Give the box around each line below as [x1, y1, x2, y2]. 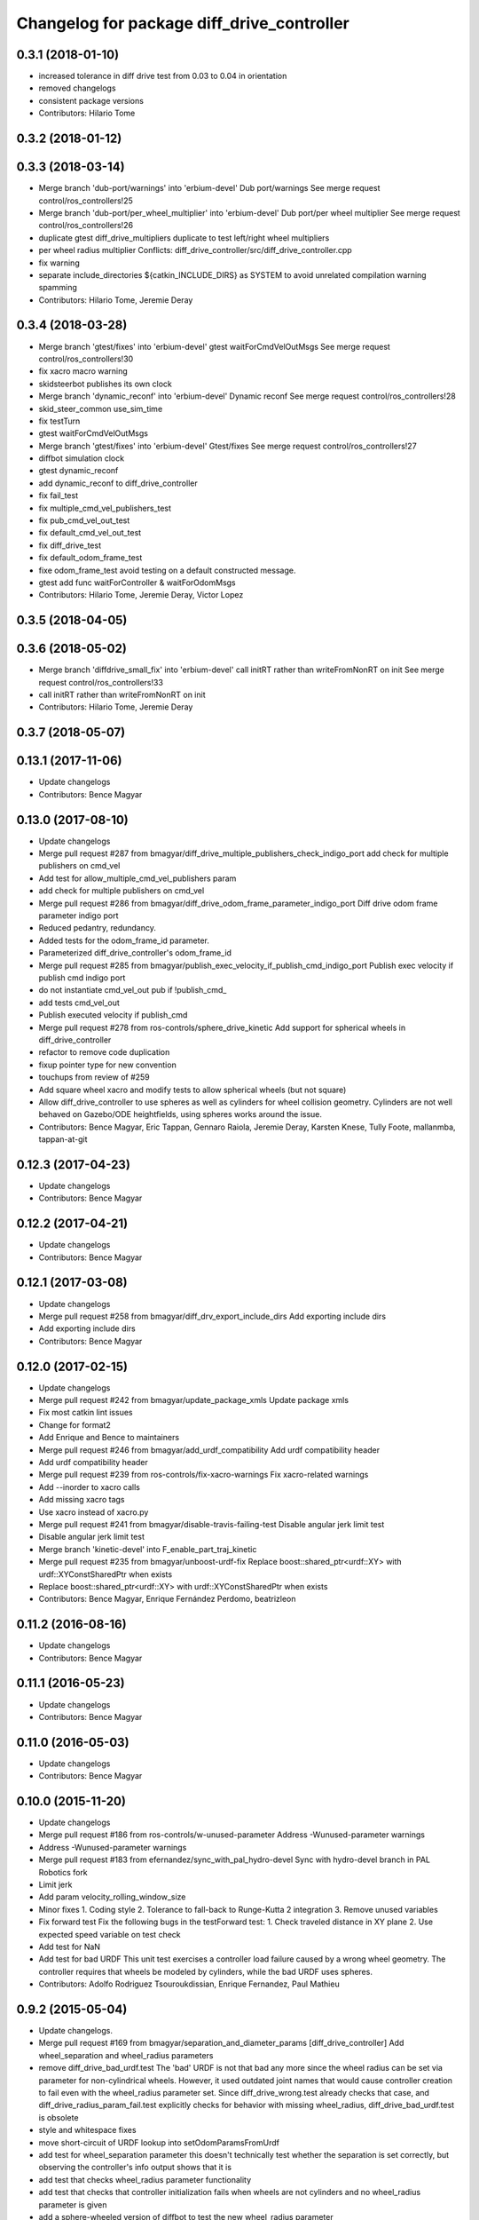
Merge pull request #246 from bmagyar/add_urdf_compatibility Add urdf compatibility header [38, 1444, 381, 1455]
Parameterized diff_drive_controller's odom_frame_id [38, 947, 232, 958]
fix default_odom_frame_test [38, 552, 143, 563]
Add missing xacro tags [38, 1495, 125, 1505]
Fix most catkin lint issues [38, 1407, 133, 1418]
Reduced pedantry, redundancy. [38, 923, 157, 933]
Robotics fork [38, 1867, 88, 1877]
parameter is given [38, 2199, 107, 2210]
